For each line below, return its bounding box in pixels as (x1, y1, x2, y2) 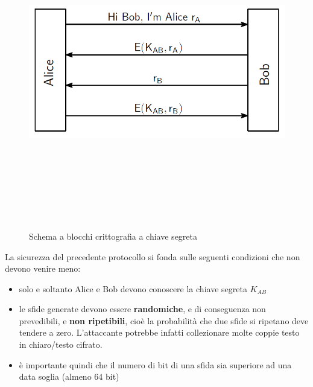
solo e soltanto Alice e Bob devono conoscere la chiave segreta (19, 282, 247, 295)
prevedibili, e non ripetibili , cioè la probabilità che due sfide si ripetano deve (19, 314, 309, 327)
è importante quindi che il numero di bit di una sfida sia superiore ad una (19, 358, 292, 371)
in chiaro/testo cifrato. (19, 338, 103, 351)
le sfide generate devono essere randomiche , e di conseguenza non (19, 302, 266, 315)
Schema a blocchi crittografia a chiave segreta (29, 229, 197, 242)
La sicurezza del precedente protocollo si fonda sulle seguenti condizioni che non (5, 250, 300, 263)
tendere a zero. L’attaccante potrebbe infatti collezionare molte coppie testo (19, 326, 300, 339)
